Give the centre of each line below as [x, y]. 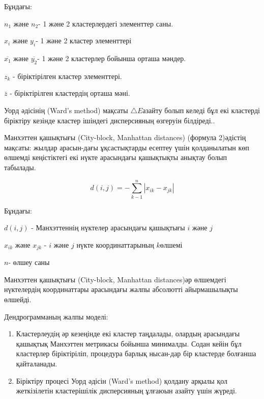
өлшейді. [18, 299]
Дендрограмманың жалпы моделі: [56, 316]
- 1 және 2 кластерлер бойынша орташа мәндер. [112, 58]
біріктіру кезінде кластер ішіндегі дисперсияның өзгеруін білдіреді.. [110, 120]
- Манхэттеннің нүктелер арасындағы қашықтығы [108, 228]
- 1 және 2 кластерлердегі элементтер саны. [106, 23]
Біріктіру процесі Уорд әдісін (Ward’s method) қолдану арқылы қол [122, 380]
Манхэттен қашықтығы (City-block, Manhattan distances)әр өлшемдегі [115, 279]
